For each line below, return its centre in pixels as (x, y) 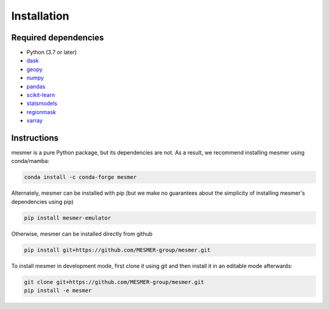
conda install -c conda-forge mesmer (80, 177)
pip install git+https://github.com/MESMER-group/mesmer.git (117, 250)
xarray (34, 121)
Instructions (35, 138)
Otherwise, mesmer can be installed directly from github (82, 234)
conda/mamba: (30, 161)
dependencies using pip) (42, 202)
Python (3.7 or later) (52, 53)
